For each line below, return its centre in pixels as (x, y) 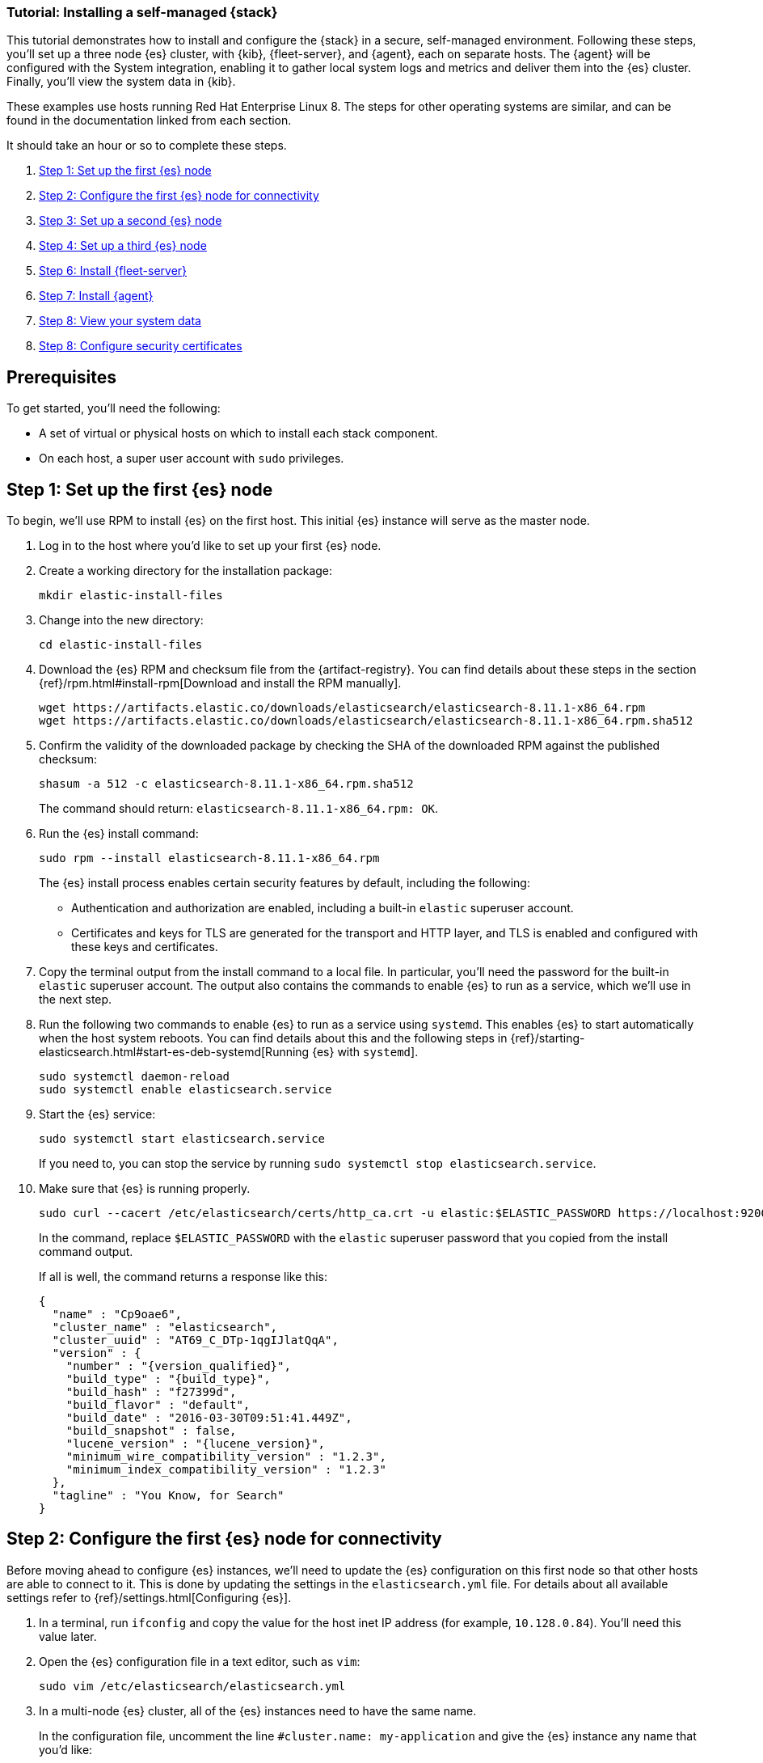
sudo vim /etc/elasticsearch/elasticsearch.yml (192, 1686)
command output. (86, 1252)
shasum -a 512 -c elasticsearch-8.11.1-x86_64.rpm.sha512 (226, 784)
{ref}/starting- (548, 1038)
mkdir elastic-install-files (131, 596)
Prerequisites (61, 377)
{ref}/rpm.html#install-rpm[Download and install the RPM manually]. (220, 683)
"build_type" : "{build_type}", (168, 1379)
